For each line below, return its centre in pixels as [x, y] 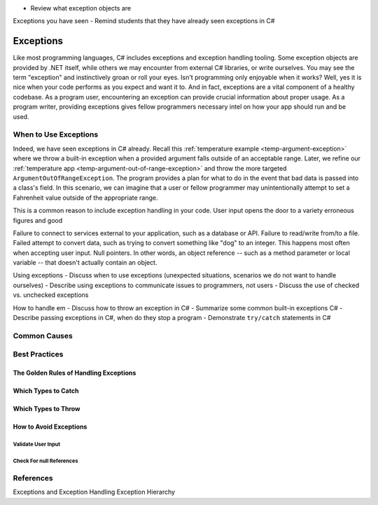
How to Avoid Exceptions [50, 427]
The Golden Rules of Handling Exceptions [75, 373]
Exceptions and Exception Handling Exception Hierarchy [94, 492]
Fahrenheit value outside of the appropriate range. [85, 198]
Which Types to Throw [47, 409]
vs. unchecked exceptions [51, 295]
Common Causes [43, 335]
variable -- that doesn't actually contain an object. [85, 263]
